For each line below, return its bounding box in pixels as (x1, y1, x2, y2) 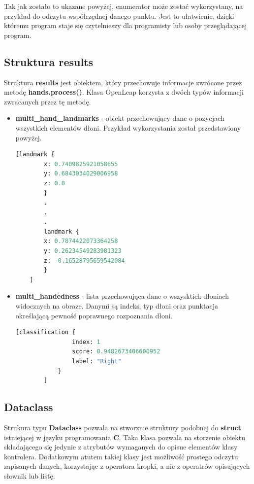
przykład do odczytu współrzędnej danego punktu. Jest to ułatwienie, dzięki (4, 10, 234, 21)
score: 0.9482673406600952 (72, 348, 160, 355)
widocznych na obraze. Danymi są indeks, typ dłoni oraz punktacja (15, 301, 218, 311)
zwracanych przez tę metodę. (4, 96, 91, 106)
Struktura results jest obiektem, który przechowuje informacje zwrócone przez (4, 77, 242, 87)
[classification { (15, 329, 76, 336)
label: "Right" (72, 358, 122, 365)
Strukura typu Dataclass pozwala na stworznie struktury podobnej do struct (4, 422, 241, 432)
